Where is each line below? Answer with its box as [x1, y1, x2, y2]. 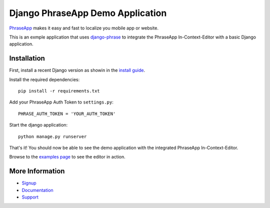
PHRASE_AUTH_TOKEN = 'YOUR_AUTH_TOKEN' [18, 110, 116, 116]
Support [21, 194, 38, 200]
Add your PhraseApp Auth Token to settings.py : [9, 99, 113, 105]
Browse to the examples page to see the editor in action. [9, 154, 126, 160]
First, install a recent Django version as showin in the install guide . [9, 67, 145, 73]
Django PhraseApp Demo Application [9, 7, 167, 18]
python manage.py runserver [18, 133, 87, 139]
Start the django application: [9, 122, 67, 128]
